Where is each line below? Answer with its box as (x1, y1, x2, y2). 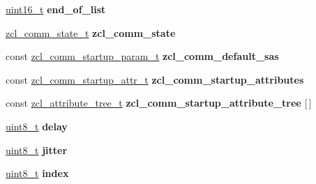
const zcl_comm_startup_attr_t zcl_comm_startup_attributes (6, 72, 304, 86)
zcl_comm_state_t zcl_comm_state (6, 25, 176, 40)
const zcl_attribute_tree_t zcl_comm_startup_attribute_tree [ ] (6, 95, 312, 110)
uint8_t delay (6, 118, 68, 133)
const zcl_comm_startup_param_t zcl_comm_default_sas (6, 49, 279, 63)
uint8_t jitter (6, 142, 68, 157)
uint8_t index (6, 166, 69, 181)
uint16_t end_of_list (6, 2, 106, 16)
